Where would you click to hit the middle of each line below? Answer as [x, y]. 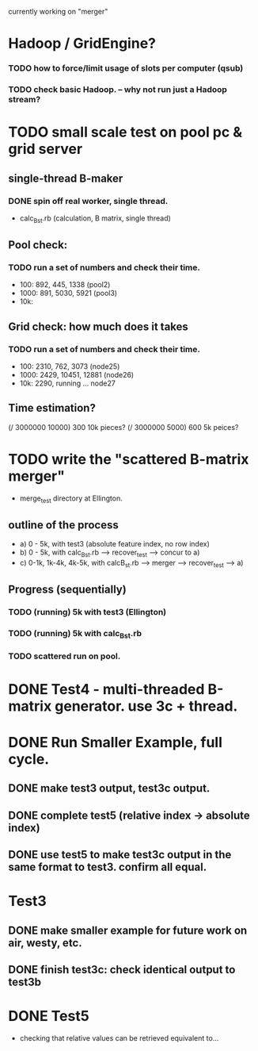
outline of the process [63, 525]
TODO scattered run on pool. [64, 656]
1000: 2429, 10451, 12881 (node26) [77, 375]
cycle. [29, 759]
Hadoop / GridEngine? [82, 44]
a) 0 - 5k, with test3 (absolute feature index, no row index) [114, 544]
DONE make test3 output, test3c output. [109, 788]
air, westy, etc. [45, 943]
